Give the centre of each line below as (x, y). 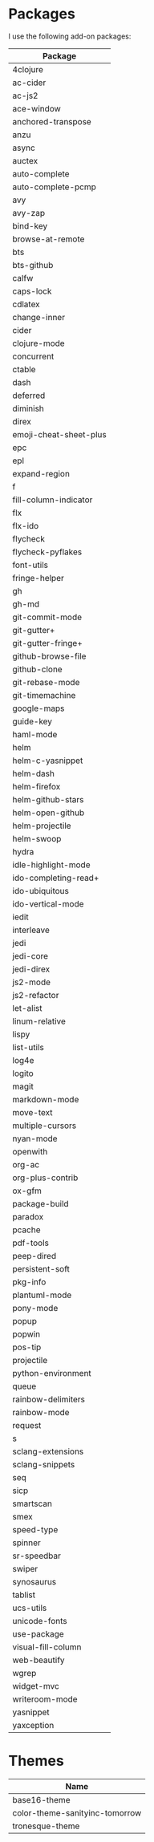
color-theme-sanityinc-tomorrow (77, 1812)
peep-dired (34, 1256)
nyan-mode (35, 1138)
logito (23, 1073)
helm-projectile (42, 826)
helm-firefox (36, 786)
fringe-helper (38, 578)
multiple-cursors (45, 1126)
